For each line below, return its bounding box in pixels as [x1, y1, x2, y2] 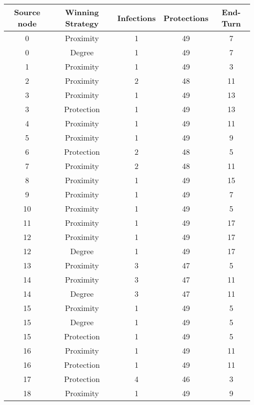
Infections [117, 12, 156, 24]
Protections [163, 12, 209, 24]
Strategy [65, 18, 99, 29]
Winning [65, 6, 99, 18]
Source [14, 6, 41, 18]
